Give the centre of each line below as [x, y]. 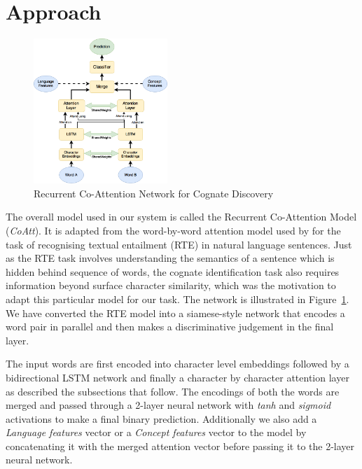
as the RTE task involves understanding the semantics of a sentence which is [170, 258]
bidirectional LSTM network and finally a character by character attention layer [177, 377]
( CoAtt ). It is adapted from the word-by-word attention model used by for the [173, 230]
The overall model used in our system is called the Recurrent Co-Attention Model [181, 217]
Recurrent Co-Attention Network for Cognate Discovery [154, 193]
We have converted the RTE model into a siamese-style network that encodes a [175, 313]
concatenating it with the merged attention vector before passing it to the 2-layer [180, 446]
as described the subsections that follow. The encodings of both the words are [173, 391]
